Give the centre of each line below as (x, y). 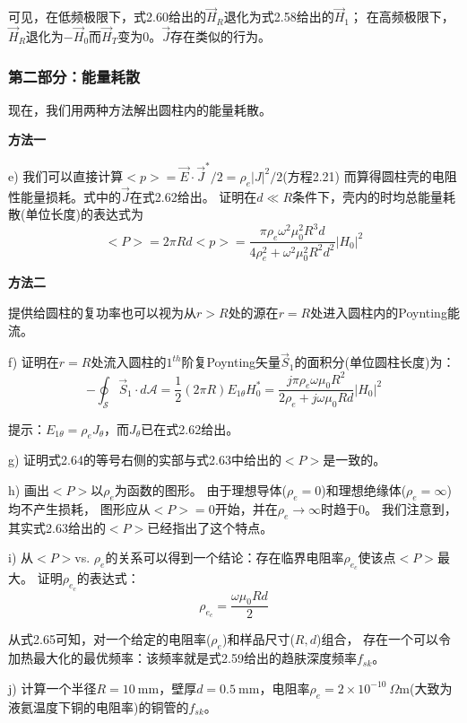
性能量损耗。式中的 (65, 196)
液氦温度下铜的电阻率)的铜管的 (99, 706)
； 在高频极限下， (402, 17)
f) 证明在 (34, 362)
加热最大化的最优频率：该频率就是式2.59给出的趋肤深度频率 (182, 658)
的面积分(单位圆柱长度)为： (375, 362)
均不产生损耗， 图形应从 (79, 508)
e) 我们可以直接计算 (66, 175)
